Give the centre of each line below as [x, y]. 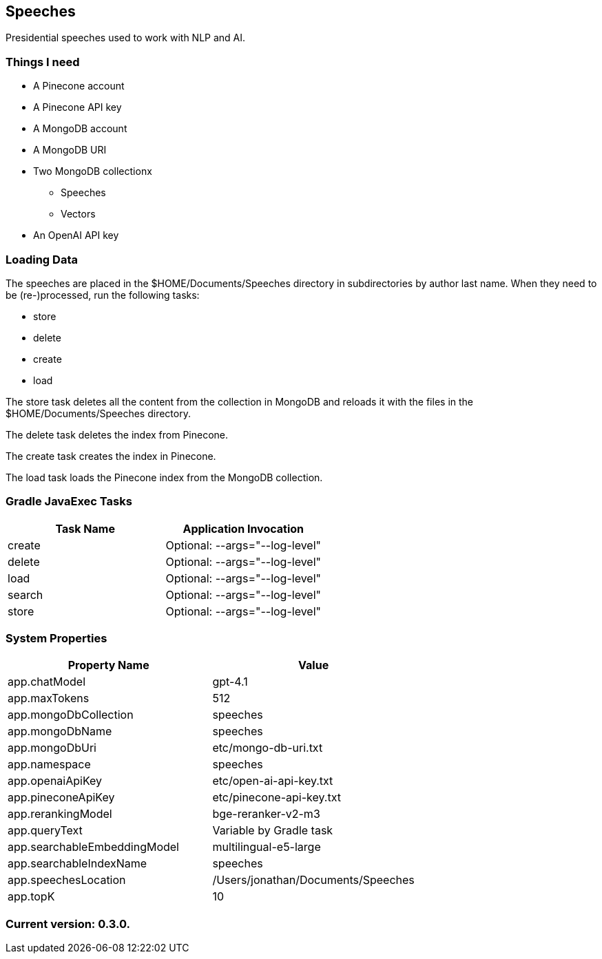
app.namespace [49, 765]
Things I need [43, 62]
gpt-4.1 [230, 682]
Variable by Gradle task [273, 831]
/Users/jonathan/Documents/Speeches [313, 880]
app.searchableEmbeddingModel [93, 847]
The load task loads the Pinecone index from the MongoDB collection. [164, 477]
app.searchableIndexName [77, 864]
